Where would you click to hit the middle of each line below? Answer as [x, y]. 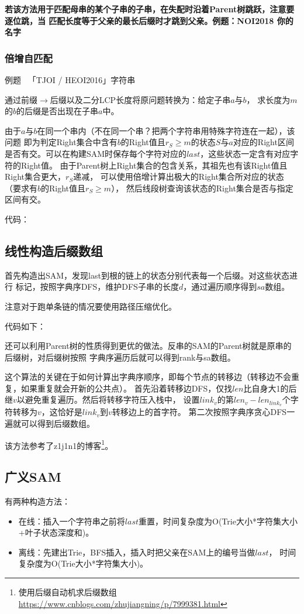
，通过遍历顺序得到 [220, 287]
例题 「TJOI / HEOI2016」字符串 [70, 80]
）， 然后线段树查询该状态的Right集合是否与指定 [202, 188]
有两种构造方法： [37, 501]
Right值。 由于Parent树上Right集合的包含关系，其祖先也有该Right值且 [154, 165]
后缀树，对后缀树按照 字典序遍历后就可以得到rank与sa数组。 [120, 357]
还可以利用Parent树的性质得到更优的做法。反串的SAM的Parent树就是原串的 [148, 346]
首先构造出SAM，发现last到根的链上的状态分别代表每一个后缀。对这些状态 [147, 275]
